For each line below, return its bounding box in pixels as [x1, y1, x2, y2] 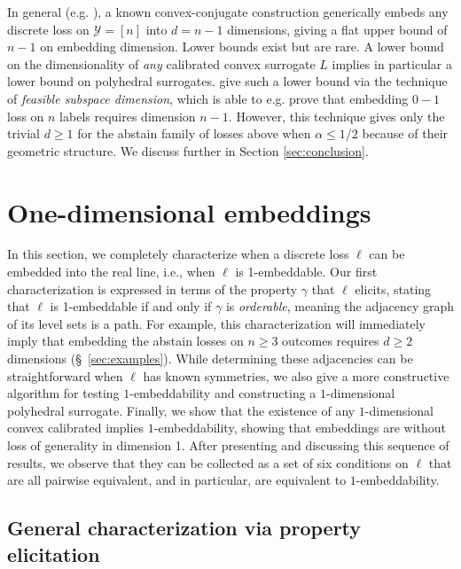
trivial [7, 124, 41, 143]
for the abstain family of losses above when [77, 124, 311, 143]
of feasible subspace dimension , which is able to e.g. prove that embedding [7, 89, 409, 107]
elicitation [7, 540, 100, 567]
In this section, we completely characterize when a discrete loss [7, 245, 349, 263]
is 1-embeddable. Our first [235, 262, 378, 281]
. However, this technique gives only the [228, 106, 445, 125]
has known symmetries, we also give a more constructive [143, 366, 449, 385]
